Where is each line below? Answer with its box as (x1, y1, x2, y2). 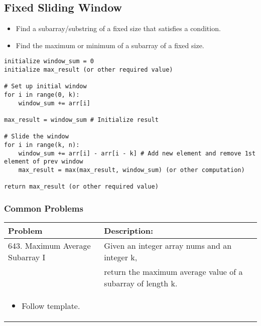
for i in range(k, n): (4, 141, 80, 148)
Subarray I (8, 251, 46, 263)
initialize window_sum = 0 (4, 58, 94, 65)
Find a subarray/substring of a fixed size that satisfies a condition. (16, 23, 221, 34)
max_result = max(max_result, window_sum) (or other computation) (18, 166, 245, 174)
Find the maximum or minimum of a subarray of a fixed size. (16, 40, 204, 50)
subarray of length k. (104, 277, 178, 289)
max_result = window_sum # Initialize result (4, 116, 159, 123)
